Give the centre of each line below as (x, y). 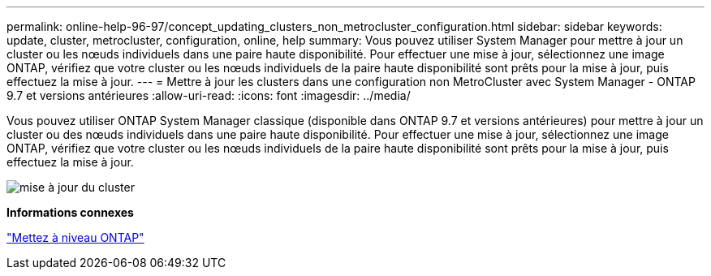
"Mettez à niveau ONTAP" (75, 237)
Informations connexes (70, 212)
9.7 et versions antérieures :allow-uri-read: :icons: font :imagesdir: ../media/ (209, 95)
